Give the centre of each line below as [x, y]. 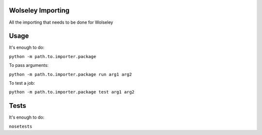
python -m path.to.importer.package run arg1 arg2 [70, 74]
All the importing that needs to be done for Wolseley [61, 22]
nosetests [21, 126]
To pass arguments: [29, 65]
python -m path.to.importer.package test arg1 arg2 [72, 92]
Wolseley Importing [39, 10]
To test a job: [22, 83]
